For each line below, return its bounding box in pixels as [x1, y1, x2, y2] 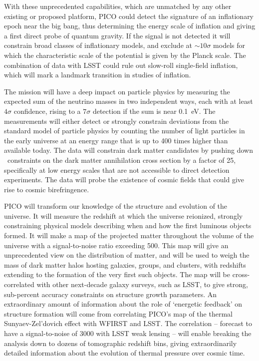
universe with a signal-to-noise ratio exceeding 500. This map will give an [4, 240, 229, 250]
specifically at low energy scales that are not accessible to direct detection [4, 164, 230, 175]
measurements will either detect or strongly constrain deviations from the [4, 115, 229, 126]
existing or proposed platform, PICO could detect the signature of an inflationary [4, 10, 254, 21]
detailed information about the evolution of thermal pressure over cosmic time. [4, 348, 245, 358]
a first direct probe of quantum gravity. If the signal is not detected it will [4, 30, 231, 40]
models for [213, 40, 246, 50]
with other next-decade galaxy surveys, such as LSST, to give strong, [36, 279, 248, 290]
